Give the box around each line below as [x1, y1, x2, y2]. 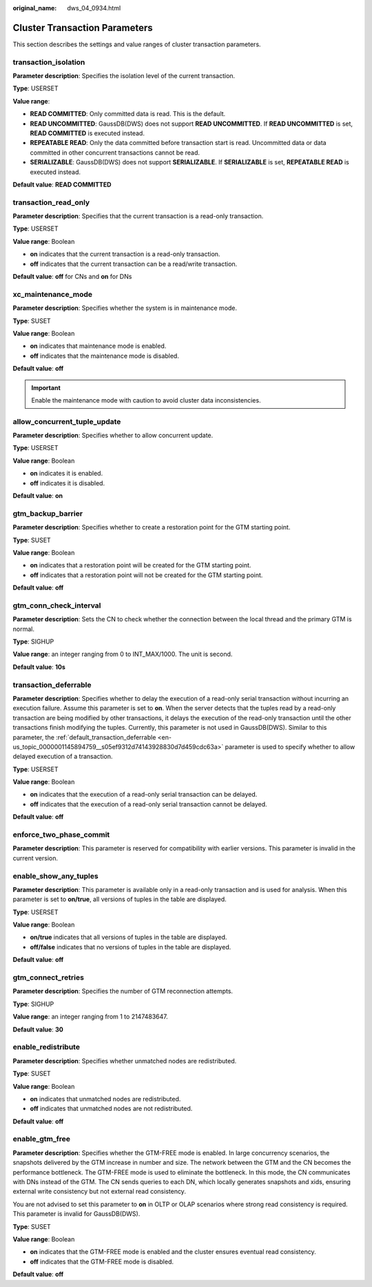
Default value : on [12, 492, 63, 500]
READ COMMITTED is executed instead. [30, 129, 145, 137]
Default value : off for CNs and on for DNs [12, 273, 132, 281]
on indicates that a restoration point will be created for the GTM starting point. [30, 561, 251, 570]
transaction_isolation [12, 57, 85, 67]
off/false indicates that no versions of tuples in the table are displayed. [30, 942, 231, 951]
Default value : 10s [12, 663, 65, 671]
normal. [12, 625, 34, 633]
